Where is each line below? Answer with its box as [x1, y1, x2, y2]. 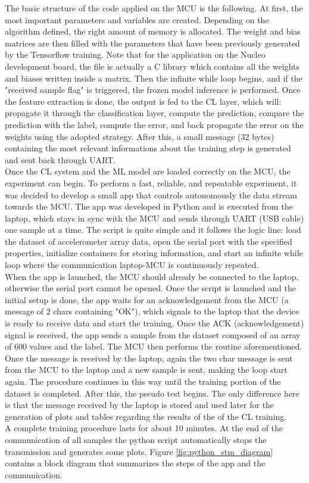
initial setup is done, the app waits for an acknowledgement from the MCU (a [5, 293, 289, 306]
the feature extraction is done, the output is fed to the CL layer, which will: [5, 95, 282, 107]
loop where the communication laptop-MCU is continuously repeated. [5, 258, 259, 271]
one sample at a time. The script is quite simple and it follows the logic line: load [5, 223, 301, 236]
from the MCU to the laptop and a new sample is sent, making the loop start [5, 363, 288, 376]
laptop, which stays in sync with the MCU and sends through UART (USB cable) [5, 211, 304, 224]
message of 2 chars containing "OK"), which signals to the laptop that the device [5, 305, 299, 317]
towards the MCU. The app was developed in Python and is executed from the [5, 200, 293, 213]
